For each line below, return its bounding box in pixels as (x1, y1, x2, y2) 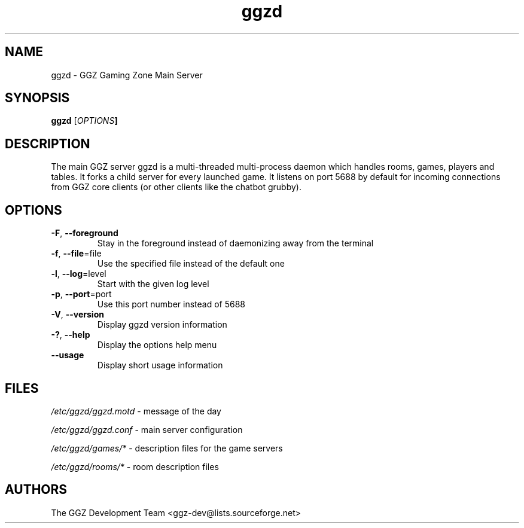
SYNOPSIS (5, 90, 70, 106)
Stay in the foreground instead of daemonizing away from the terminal (97, 238, 374, 249)
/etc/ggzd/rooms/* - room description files (51, 461, 219, 472)
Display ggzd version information (97, 319, 227, 330)
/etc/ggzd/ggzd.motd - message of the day (51, 405, 221, 416)
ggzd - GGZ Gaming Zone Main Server (51, 69, 203, 80)
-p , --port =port (51, 289, 112, 300)
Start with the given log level (97, 279, 209, 289)
